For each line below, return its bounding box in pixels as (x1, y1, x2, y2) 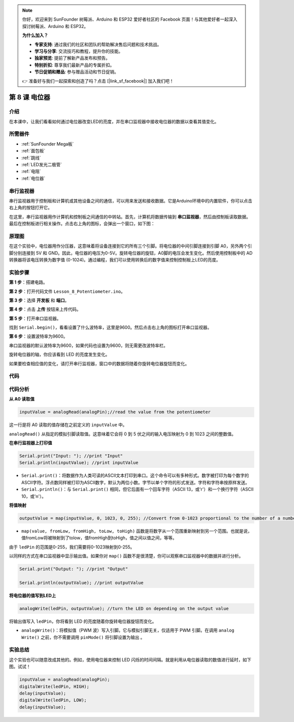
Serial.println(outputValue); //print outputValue (19, 580, 144, 585)
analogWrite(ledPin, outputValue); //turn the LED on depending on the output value (19, 606, 229, 611)
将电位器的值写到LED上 (9, 592, 56, 598)
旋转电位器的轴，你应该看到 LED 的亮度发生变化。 (9, 351, 110, 357)
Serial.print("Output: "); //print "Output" (19, 566, 128, 572)
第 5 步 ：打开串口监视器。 (9, 315, 61, 321)
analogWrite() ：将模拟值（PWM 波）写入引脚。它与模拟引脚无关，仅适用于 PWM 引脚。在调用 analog (21, 627, 235, 634)
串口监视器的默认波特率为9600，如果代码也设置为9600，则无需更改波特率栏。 (9, 342, 169, 348)
